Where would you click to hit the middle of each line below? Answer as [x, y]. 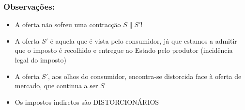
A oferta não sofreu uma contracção [68, 24]
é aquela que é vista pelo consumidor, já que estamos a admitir [144, 40]
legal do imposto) [41, 60]
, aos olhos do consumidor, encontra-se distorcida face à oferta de [145, 76]
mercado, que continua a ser [56, 86]
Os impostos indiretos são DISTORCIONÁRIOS [87, 102]
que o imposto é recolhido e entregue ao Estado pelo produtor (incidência [124, 50]
